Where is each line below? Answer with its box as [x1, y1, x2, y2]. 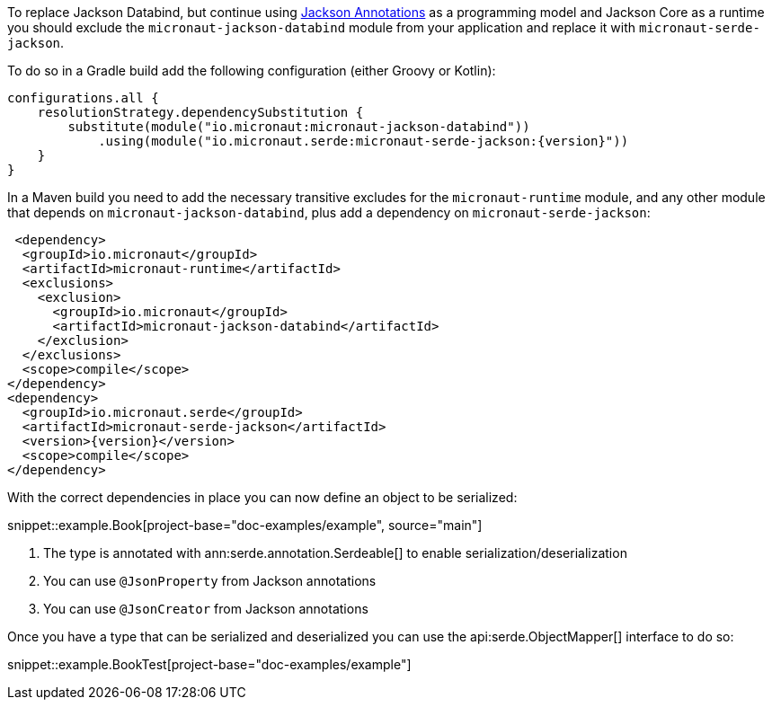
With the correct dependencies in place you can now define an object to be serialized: [7, 490, 518, 505]
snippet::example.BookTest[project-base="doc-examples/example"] [7, 657, 412, 672]
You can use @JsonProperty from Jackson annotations [43, 573, 377, 588]
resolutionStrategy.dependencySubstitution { [37, 105, 364, 119]
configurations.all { [7, 91, 159, 105]
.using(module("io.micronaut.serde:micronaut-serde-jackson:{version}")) [98, 134, 629, 148]
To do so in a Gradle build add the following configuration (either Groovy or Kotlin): [7, 63, 496, 78]
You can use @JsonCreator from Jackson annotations [43, 601, 368, 616]
